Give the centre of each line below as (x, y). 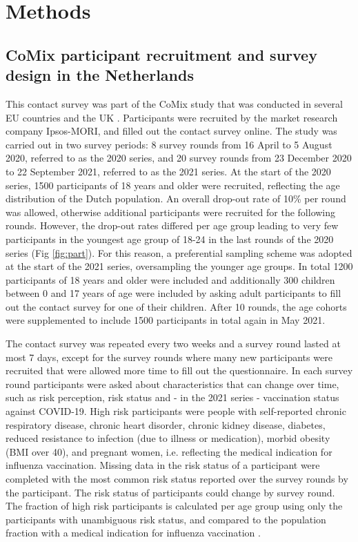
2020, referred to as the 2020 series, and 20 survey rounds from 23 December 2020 (179, 158)
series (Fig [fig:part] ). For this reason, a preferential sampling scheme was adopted (179, 252)
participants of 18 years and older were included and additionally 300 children (170, 279)
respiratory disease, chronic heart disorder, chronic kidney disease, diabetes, (166, 424)
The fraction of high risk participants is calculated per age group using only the (174, 506)
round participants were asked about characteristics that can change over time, (172, 384)
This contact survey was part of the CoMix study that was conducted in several (174, 103)
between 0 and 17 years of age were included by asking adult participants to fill (173, 293)
